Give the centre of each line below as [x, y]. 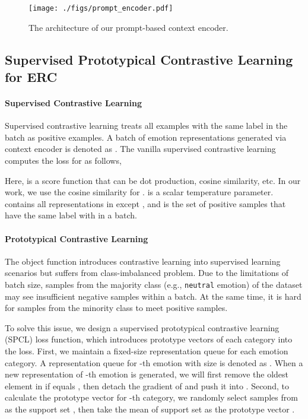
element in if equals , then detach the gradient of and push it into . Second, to [147, 385]
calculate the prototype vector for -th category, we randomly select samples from [151, 397]
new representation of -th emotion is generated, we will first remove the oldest [147, 374]
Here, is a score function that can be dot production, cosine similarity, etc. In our [153, 180]
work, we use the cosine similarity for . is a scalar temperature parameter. [139, 192]
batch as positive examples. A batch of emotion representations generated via [146, 137]
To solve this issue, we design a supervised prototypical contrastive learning [142, 327]
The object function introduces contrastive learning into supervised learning [143, 261]
